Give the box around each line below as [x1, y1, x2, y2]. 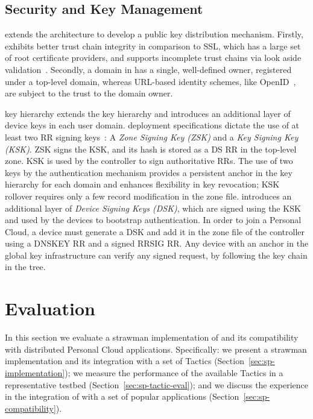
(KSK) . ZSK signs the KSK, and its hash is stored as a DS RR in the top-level [5, 142, 297, 155]
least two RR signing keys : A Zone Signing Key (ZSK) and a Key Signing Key [5, 130, 299, 143]
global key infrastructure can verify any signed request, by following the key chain [5, 248, 308, 261]
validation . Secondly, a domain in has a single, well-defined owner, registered [5, 63, 292, 75]
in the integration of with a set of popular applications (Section [5, 390, 239, 403]
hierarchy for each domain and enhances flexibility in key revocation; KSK [5, 178, 280, 191]
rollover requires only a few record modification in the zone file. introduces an [5, 189, 292, 202]
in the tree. [5, 260, 46, 273]
